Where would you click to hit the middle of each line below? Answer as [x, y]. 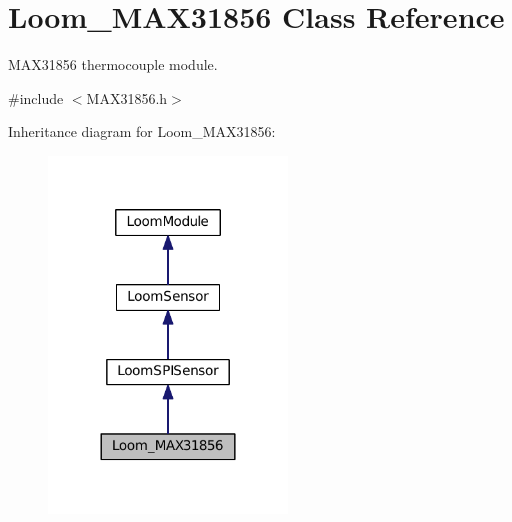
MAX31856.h [127, 97]
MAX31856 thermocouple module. [113, 64]
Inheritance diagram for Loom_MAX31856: [142, 131]
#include [36, 97]
